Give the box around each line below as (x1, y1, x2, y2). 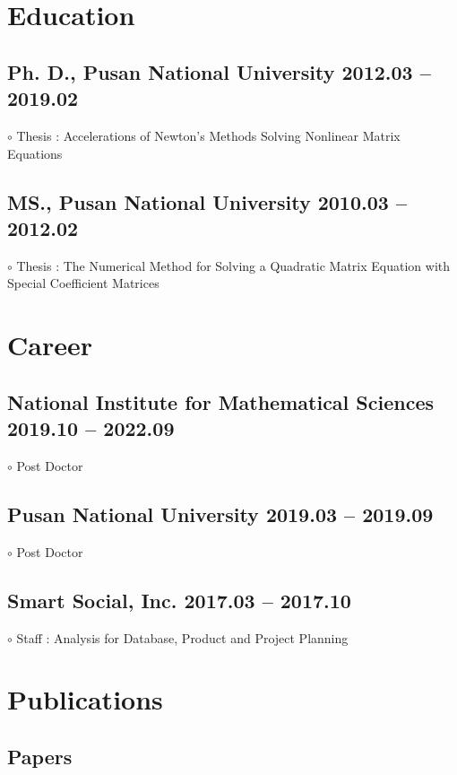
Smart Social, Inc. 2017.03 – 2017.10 (7, 586, 351, 614)
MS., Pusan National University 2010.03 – (7, 187, 407, 215)
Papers (7, 742, 73, 770)
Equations (7, 144, 63, 162)
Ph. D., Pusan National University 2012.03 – (7, 57, 431, 85)
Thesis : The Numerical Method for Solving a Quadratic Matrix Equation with (16, 256, 451, 274)
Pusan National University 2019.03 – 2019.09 (7, 500, 434, 527)
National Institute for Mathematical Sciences (7, 387, 435, 415)
